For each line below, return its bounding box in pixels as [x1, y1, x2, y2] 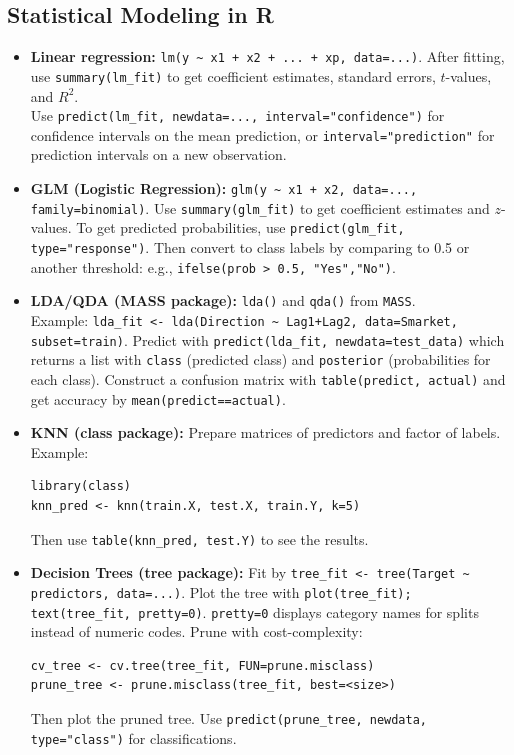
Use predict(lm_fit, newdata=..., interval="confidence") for [30, 105, 445, 126]
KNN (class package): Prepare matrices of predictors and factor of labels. [30, 422, 501, 443]
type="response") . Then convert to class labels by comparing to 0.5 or [30, 236, 470, 257]
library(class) [30, 479, 132, 494]
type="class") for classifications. [30, 727, 237, 748]
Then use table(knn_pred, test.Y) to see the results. [30, 528, 369, 549]
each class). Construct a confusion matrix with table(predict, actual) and [30, 368, 506, 389]
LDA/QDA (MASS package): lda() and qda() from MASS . [30, 290, 416, 311]
